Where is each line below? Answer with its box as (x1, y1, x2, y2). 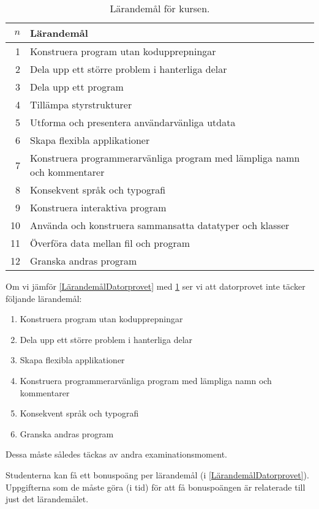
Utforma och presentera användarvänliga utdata (30, 115, 236, 129)
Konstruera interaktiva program (30, 200, 167, 214)
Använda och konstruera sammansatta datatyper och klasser (30, 218, 290, 232)
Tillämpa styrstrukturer (30, 97, 132, 111)
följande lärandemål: (6, 292, 82, 304)
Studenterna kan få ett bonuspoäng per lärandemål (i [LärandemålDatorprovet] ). (6, 468, 309, 481)
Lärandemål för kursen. (110, 1, 210, 15)
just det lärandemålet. (6, 492, 89, 505)
